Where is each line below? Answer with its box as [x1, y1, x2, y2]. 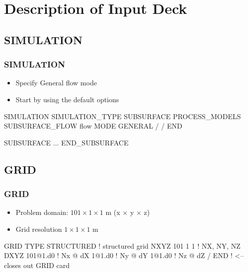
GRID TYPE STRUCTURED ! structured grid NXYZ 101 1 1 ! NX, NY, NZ [4, 240, 241, 251]
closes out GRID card [4, 260, 70, 270]
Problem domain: [15, 207, 69, 217]
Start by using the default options [15, 94, 119, 104]
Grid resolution [15, 223, 62, 234]
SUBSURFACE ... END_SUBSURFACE [4, 137, 129, 147]
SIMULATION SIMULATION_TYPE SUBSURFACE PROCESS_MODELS [4, 111, 241, 121]
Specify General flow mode [15, 77, 97, 88]
